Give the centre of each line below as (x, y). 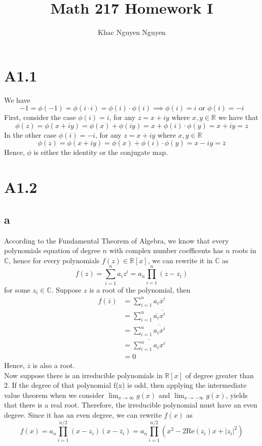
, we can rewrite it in (180, 260)
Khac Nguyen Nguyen (132, 32)
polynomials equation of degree (52, 250)
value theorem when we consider (54, 395)
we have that (238, 117)
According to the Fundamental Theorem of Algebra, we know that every (117, 240)
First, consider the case (40, 117)
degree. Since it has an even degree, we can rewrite (83, 415)
